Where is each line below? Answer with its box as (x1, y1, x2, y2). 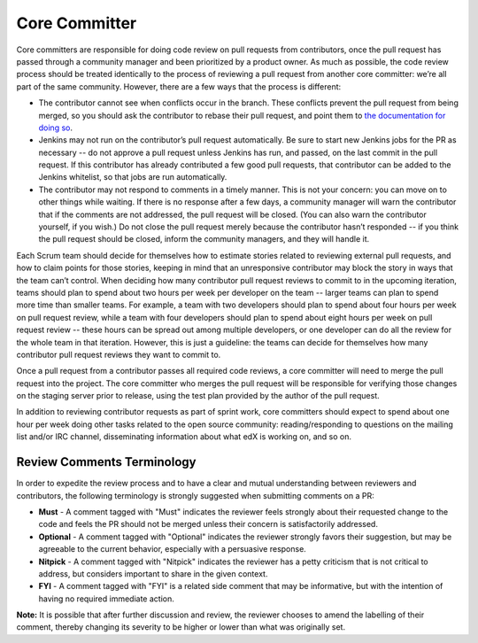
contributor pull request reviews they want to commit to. (16, 349, 221, 360)
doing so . (38, 122, 73, 133)
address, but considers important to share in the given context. (38, 568, 268, 579)
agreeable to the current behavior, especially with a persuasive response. (38, 544, 307, 554)
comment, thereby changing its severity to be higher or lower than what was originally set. (16, 622, 345, 632)
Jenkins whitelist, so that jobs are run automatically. (38, 172, 227, 182)
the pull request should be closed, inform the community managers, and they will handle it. (38, 234, 370, 244)
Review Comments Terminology (16, 454, 197, 469)
